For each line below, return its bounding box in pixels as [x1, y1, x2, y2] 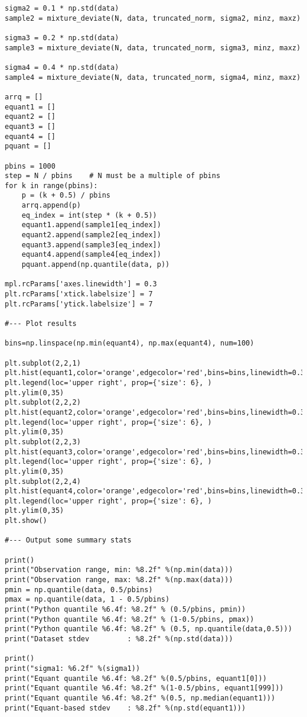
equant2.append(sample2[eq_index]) [21, 231, 161, 240]
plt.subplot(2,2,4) [5, 477, 81, 486]
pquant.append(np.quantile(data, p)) [21, 260, 170, 269]
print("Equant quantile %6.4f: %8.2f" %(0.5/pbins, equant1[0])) [5, 674, 267, 683]
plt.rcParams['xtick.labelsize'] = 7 [5, 290, 153, 299]
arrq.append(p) [21, 201, 81, 210]
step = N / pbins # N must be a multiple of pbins [5, 172, 221, 180]
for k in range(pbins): [5, 181, 98, 190]
